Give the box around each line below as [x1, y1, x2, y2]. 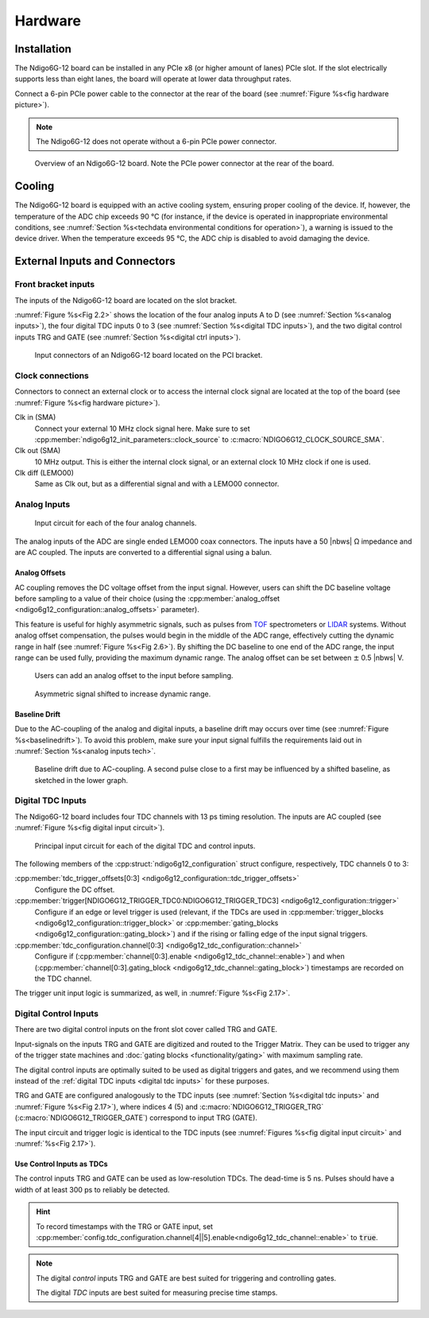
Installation [14, 42, 71, 56]
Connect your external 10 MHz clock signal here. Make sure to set [34, 424, 250, 433]
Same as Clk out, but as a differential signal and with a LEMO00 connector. [34, 479, 280, 489]
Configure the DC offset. [34, 885, 115, 894]
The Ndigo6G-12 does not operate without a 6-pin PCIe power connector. [36, 137, 277, 146]
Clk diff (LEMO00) [14, 468, 75, 478]
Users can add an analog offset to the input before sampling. [34, 671, 234, 680]
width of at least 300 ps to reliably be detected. [14, 1184, 170, 1194]
